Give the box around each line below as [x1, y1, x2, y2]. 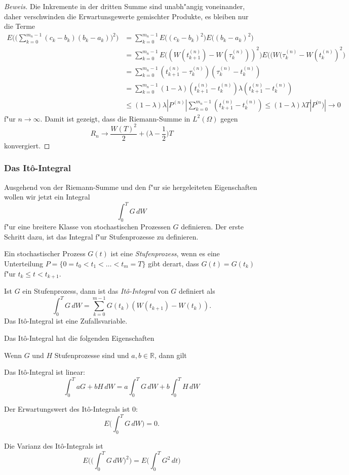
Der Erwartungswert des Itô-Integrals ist [4, 404, 130, 414]
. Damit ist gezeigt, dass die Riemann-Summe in [40, 113, 190, 124]
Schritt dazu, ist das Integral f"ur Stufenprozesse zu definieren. [4, 231, 199, 242]
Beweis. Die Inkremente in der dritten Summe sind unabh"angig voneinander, [4, 1, 245, 11]
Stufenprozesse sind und [54, 349, 129, 360]
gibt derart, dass [148, 258, 199, 268]
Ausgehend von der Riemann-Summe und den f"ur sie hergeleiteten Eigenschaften [4, 181, 257, 192]
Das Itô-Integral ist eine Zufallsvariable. [4, 315, 128, 326]
